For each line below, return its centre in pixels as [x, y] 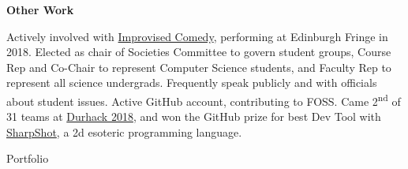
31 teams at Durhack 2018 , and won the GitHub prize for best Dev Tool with [194, 116]
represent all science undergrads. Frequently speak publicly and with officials [192, 83]
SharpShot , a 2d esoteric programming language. [124, 131]
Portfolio [28, 158]
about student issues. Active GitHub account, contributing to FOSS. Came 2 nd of [204, 100]
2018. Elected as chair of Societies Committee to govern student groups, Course [199, 52]
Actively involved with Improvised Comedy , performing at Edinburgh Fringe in [197, 36]
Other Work [40, 9]
